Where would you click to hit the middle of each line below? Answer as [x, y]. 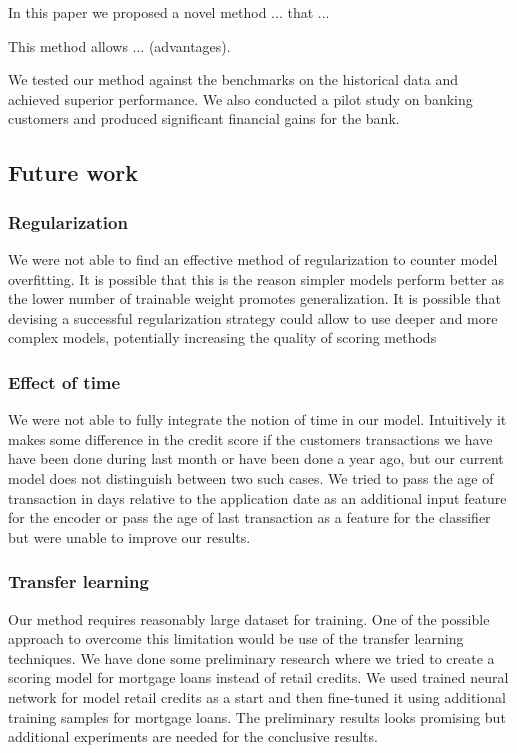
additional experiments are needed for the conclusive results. [193, 736]
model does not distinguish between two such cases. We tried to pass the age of [251, 477]
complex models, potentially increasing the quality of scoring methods [222, 337]
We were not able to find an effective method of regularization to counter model [253, 258]
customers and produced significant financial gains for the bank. [204, 118]
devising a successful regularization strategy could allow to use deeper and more [253, 317]
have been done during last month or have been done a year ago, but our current [256, 458]
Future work [73, 172]
